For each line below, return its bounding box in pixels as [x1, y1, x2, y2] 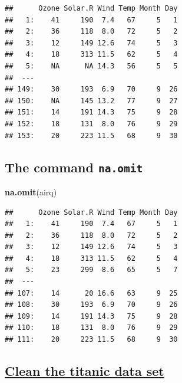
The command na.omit [5, 158, 143, 176]
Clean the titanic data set [5, 362, 164, 380]
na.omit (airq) [5, 185, 57, 198]
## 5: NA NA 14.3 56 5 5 [5, 61, 178, 70]
